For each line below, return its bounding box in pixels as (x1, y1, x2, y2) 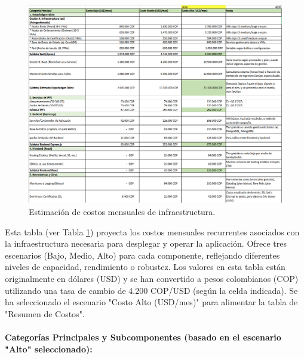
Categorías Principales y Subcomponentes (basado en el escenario (5, 331, 281, 343)
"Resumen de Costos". (5, 307, 85, 320)
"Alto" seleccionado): (5, 342, 93, 355)
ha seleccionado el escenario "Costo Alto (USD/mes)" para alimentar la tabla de (5, 296, 298, 308)
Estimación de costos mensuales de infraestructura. (29, 205, 216, 218)
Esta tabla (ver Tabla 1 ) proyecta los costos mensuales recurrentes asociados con (5, 225, 300, 238)
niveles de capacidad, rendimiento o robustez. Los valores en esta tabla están (5, 260, 285, 273)
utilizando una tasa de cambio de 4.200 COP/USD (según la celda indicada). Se (5, 284, 298, 296)
